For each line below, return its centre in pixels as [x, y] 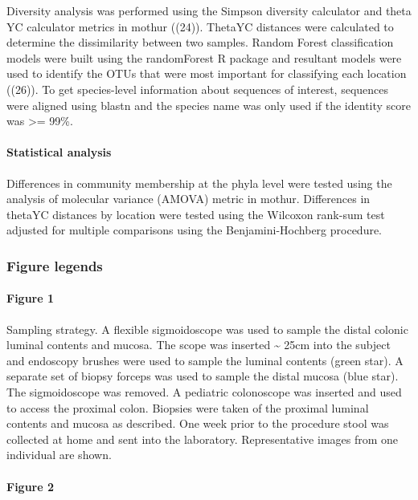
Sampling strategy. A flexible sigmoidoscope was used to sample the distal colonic [207, 329]
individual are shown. [59, 455]
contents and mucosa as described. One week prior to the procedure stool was [198, 423]
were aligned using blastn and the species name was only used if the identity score [209, 105]
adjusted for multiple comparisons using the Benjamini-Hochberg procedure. [195, 230]
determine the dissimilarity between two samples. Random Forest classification [200, 42]
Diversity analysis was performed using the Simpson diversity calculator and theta [209, 10]
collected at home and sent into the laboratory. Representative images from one [203, 439]
